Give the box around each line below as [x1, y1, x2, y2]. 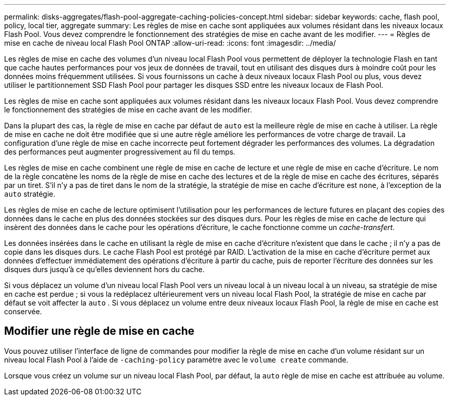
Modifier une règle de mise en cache [4, 325, 195, 338]
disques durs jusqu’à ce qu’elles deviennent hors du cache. [4, 265, 205, 274]
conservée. [4, 307, 42, 316]
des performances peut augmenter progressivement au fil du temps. [4, 147, 236, 156]
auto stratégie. [4, 189, 55, 198]
